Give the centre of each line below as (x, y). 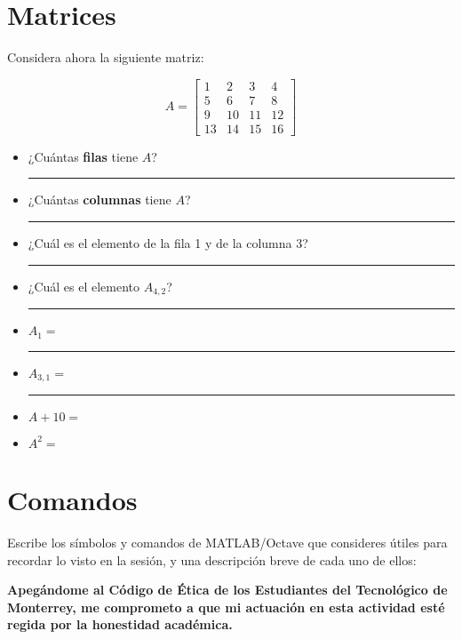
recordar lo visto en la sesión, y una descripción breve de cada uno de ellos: (212, 559)
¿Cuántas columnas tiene (100, 200)
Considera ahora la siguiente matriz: (106, 57)
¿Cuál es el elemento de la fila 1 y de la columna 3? (168, 243)
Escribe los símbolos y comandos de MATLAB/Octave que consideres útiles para (227, 543)
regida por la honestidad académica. (120, 624)
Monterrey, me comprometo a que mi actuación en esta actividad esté (226, 607)
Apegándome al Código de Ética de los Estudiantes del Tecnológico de (227, 590)
